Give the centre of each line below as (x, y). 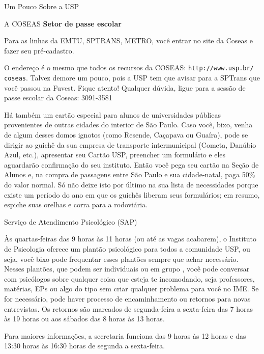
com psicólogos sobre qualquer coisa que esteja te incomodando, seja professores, (129, 278)
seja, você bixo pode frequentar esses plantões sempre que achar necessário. (121, 258)
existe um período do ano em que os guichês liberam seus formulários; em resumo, (132, 194)
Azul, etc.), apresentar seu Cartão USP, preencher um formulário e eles (115, 155)
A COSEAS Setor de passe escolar (63, 23)
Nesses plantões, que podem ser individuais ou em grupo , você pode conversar (127, 269)
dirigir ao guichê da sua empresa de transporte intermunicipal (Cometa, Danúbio (130, 144)
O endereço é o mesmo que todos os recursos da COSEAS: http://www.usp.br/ (129, 67)
